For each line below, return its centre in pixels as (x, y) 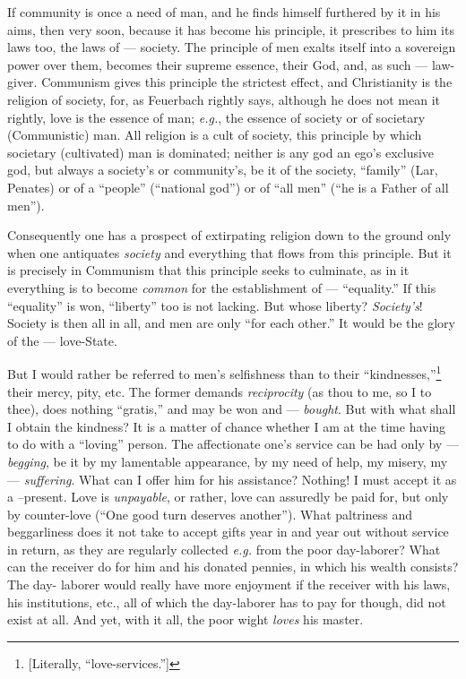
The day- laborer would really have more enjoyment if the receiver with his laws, (229, 584)
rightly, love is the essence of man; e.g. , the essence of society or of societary (216, 117)
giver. (22, 82)
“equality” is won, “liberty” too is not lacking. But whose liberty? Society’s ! (215, 305)
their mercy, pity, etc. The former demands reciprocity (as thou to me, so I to (220, 391)
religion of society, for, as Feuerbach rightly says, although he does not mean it (224, 99)
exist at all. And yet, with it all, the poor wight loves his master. (186, 619)
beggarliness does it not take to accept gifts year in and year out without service (228, 532)
